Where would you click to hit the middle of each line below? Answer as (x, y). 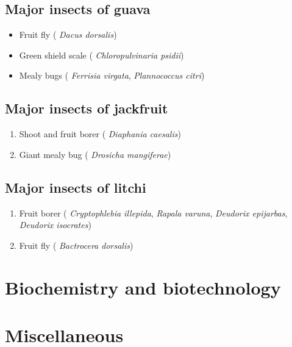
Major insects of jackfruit (87, 108)
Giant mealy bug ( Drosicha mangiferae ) (95, 154)
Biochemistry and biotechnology (143, 287)
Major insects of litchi (76, 187)
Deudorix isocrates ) (55, 225)
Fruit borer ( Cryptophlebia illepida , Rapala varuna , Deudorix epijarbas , (153, 213)
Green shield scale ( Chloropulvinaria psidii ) (101, 55)
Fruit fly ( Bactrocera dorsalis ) (76, 245)
